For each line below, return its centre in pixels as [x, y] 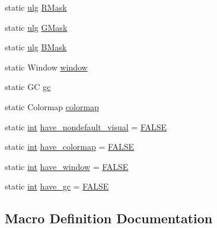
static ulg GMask [36, 27]
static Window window [46, 67]
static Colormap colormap [52, 106]
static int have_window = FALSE [67, 166]
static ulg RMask [36, 7]
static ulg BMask [36, 47]
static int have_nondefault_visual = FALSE [86, 126]
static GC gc [28, 87]
